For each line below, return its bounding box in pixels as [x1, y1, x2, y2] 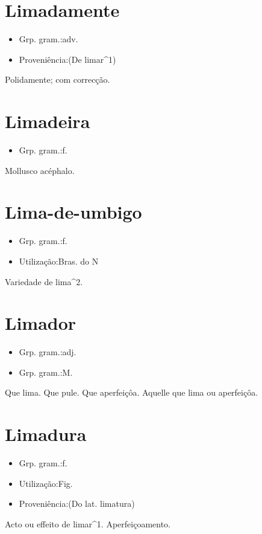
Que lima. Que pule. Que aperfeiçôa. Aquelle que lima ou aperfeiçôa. [5, 386, 258, 399]
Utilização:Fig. [19, 477, 73, 489]
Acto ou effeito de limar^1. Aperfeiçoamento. [5, 517, 171, 530]
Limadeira [5, 109, 90, 133]
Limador [5, 310, 76, 335]
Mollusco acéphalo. [5, 164, 75, 176]
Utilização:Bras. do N [19, 254, 99, 267]
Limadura [5, 422, 87, 446]
